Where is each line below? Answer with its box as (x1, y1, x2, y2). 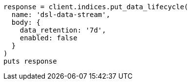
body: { (11, 18, 40, 26)
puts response (3, 57, 57, 65)
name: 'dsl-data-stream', (11, 11, 111, 18)
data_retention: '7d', (19, 26, 106, 34)
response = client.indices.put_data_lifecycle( (3, 3, 189, 11)
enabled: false (19, 34, 77, 42)
